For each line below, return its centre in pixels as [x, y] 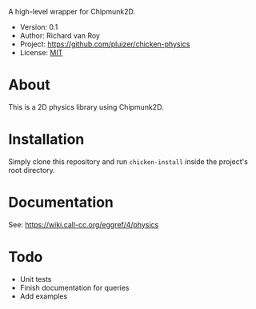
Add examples [44, 296]
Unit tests [36, 279]
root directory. [32, 170]
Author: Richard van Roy [60, 36]
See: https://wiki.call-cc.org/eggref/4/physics [84, 224]
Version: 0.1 [39, 27]
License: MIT [41, 52]
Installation [46, 140]
